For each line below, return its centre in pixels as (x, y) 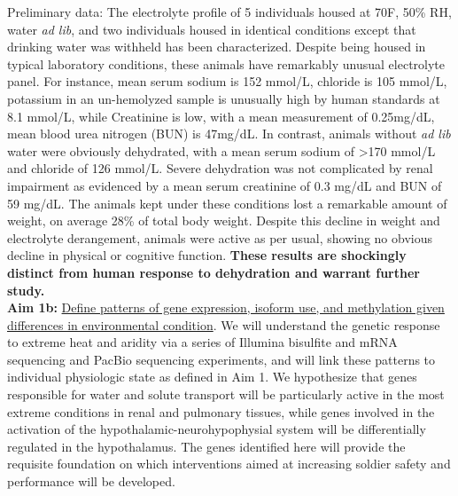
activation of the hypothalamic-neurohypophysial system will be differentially (217, 429)
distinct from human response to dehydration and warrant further (213, 272)
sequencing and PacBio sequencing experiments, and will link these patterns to (221, 359)
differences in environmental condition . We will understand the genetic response (224, 324)
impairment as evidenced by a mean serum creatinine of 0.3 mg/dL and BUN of (225, 185)
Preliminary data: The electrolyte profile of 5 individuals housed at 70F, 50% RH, (229, 12)
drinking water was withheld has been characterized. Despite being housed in (217, 47)
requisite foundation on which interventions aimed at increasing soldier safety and (229, 464)
